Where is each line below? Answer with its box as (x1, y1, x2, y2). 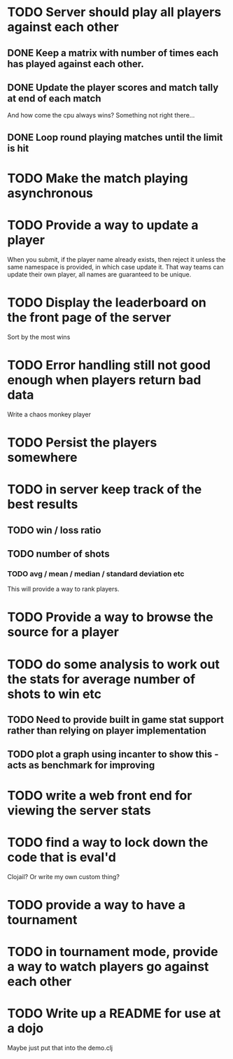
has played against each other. (7, 57, 145, 70)
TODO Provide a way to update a (7, 218, 199, 233)
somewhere (7, 449, 78, 465)
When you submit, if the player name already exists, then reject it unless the (7, 255, 226, 263)
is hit (7, 142, 29, 154)
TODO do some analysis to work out (7, 656, 220, 672)
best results (7, 496, 78, 512)
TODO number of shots (7, 547, 110, 560)
